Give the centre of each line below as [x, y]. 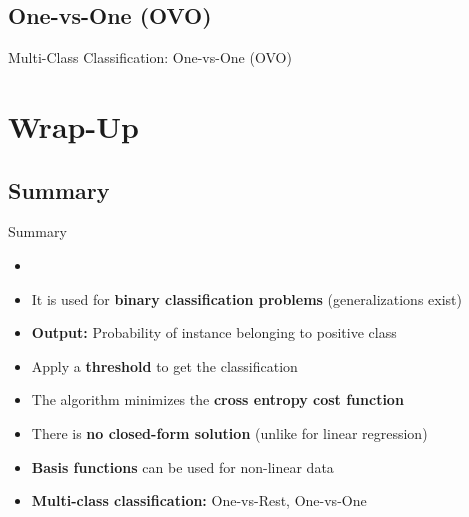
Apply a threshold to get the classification [164, 365]
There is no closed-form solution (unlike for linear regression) [229, 432]
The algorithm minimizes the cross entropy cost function [217, 399]
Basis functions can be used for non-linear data [182, 466]
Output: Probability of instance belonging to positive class [214, 332]
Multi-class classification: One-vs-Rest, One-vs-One [199, 500]
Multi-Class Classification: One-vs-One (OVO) [150, 57]
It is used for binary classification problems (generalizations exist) [246, 298]
